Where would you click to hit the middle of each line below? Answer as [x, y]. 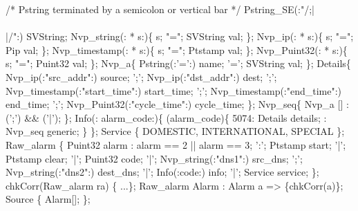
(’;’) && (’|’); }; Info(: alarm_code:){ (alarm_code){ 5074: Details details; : [166, 117]
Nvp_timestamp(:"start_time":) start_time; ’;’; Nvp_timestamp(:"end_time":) [174, 90]
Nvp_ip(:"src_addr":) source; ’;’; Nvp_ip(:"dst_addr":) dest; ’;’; [141, 76]
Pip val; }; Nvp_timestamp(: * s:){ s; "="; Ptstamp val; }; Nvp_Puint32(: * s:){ [177, 49]
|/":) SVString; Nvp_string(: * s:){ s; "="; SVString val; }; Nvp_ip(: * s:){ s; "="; [180, 36]
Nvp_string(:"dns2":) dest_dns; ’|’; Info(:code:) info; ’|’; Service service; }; [162, 172]
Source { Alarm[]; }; [48, 199]
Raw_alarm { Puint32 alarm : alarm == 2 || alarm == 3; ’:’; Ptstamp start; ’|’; [176, 144]
